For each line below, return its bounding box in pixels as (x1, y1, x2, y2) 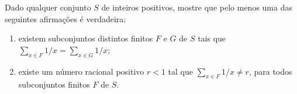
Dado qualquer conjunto (5, 1, 91, 13)
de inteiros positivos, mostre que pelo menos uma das (101, 1, 292, 13)
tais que (198, 32, 226, 44)
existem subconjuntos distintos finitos (18, 32, 153, 44)
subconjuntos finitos (18, 78, 90, 90)
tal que (168, 65, 194, 77)
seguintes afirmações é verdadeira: (5, 12, 126, 25)
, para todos (248, 65, 292, 77)
